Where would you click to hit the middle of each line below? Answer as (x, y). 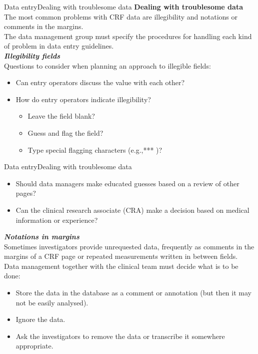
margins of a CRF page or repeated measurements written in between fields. (121, 256)
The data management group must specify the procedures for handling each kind (128, 36)
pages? (26, 193)
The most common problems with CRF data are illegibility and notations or (121, 16)
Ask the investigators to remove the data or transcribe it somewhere (120, 336)
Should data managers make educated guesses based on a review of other (127, 183)
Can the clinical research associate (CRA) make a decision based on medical (132, 210)
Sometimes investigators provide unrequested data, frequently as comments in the (129, 246)
